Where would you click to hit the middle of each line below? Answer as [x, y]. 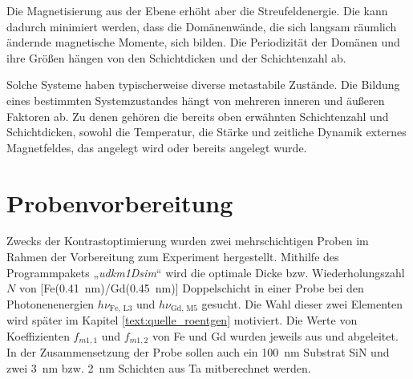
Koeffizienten [38, 335]
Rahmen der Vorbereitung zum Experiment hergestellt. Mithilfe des [173, 257]
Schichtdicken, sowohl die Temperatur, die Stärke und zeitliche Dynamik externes [206, 132]
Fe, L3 [121, 309]
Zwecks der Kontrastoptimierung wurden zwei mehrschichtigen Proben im [188, 241]
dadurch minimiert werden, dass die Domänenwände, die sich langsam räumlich [202, 26]
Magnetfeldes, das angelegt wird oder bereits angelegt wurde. [157, 147]
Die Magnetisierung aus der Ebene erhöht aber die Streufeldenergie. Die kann [197, 10]
